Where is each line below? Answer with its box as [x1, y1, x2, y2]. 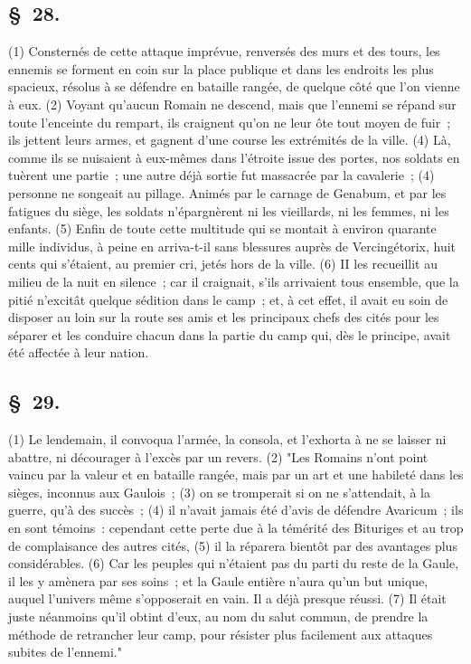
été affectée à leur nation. [8, 343, 149, 362]
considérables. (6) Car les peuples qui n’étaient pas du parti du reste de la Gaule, [8, 554, 459, 573]
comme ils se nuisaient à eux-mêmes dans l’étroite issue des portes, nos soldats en [8, 147, 460, 166]
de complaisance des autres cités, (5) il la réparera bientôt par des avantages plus [8, 536, 457, 555]
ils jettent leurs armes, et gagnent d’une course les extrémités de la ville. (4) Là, [8, 130, 451, 149]
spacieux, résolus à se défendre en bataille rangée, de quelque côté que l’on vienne [8, 77, 460, 96]
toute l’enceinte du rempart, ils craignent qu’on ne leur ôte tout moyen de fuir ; [8, 112, 451, 131]
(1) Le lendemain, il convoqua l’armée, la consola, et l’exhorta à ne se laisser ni [8, 430, 447, 449]
